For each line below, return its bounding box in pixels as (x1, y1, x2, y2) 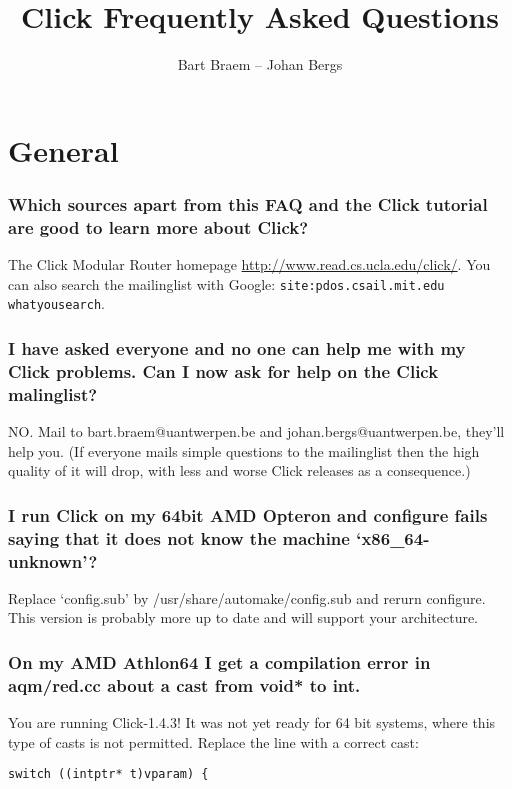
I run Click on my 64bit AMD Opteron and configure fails (8, 502, 488, 527)
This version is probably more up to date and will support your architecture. (8, 607, 479, 628)
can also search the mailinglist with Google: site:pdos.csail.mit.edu (8, 273, 445, 294)
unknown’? (8, 548, 98, 573)
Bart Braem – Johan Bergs (177, 54, 343, 75)
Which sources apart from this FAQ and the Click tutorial (8, 191, 488, 216)
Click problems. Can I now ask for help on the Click (8, 358, 439, 383)
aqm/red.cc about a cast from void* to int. (8, 672, 361, 697)
